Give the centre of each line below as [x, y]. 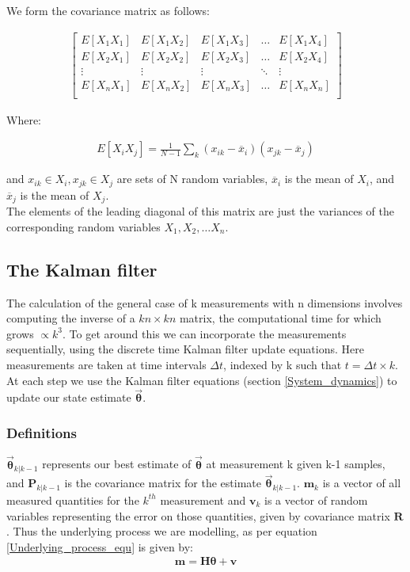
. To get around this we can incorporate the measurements [205, 333]
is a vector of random [316, 500]
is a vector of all [362, 483]
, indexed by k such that [283, 365]
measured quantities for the [73, 500]
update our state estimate [69, 397]
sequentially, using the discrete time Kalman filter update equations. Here [185, 349]
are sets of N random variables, [192, 179]
